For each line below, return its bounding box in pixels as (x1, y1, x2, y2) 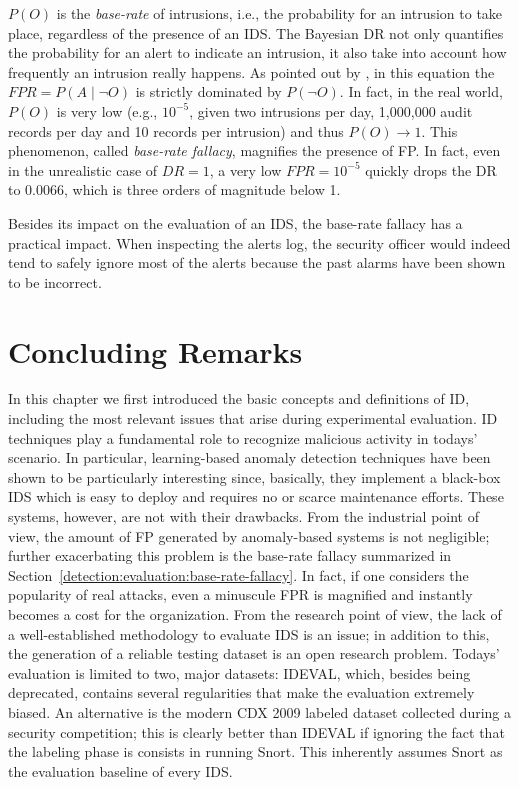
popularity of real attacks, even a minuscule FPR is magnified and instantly (8, 584, 473, 605)
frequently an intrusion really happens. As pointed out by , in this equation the (8, 61, 495, 82)
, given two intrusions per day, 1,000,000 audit (189, 100, 473, 121)
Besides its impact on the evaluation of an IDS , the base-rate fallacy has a (8, 212, 463, 233)
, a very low (209, 159, 282, 180)
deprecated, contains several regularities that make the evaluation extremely (8, 682, 475, 703)
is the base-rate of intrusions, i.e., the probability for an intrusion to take (56, 3, 503, 23)
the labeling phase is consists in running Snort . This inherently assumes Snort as (8, 741, 503, 762)
